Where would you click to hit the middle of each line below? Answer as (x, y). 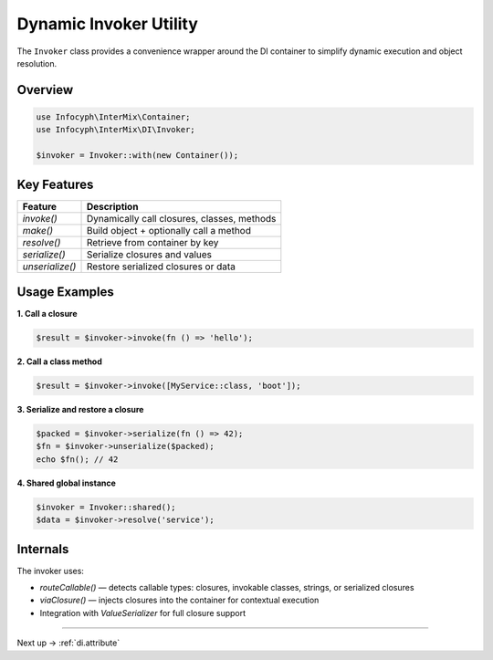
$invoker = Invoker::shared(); (106, 507)
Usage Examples (65, 292)
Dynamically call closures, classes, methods (181, 218)
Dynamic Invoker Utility (107, 24)
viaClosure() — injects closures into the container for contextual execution (179, 600)
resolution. (37, 63)
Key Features (55, 184)
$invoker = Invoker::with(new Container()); (137, 156)
